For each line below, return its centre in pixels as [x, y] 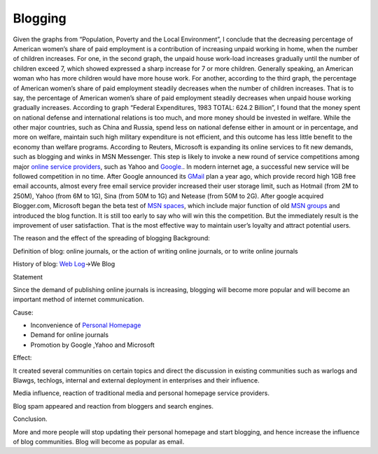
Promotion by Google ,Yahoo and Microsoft [93, 345]
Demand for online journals [69, 335]
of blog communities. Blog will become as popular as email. [99, 442]
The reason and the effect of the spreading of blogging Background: [111, 238]
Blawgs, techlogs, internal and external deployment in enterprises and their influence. [136, 380]
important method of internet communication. [79, 300]
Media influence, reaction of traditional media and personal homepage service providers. [141, 393]
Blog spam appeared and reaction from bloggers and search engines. [113, 406]
